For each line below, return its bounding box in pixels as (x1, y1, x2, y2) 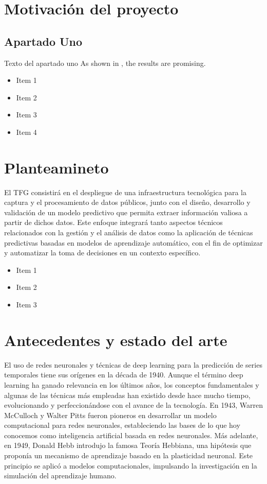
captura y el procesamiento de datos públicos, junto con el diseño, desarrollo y (4, 197, 251, 208)
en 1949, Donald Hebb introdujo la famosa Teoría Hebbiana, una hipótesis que (4, 440, 252, 451)
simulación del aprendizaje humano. (4, 470, 117, 481)
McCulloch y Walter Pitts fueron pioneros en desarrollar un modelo (4, 409, 217, 420)
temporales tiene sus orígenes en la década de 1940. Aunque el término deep (4, 369, 243, 380)
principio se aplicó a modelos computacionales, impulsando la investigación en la (4, 460, 257, 471)
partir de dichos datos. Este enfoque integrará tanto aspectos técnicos (4, 217, 223, 228)
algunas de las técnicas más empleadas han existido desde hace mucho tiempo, (4, 389, 251, 400)
